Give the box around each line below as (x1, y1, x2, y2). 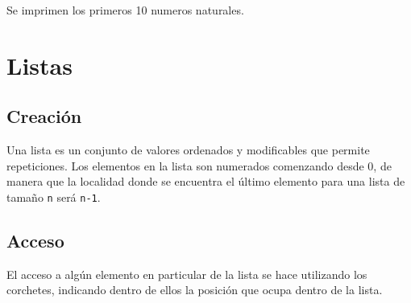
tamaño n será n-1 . (6, 188, 101, 205)
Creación (6, 104, 82, 129)
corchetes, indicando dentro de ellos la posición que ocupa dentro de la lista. (6, 281, 383, 298)
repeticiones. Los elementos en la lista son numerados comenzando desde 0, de (6, 157, 392, 174)
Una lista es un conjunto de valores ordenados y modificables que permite (6, 141, 370, 158)
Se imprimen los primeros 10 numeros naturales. (6, 2, 244, 18)
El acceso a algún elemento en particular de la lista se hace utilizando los (6, 265, 367, 282)
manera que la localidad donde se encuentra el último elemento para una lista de (6, 173, 405, 190)
